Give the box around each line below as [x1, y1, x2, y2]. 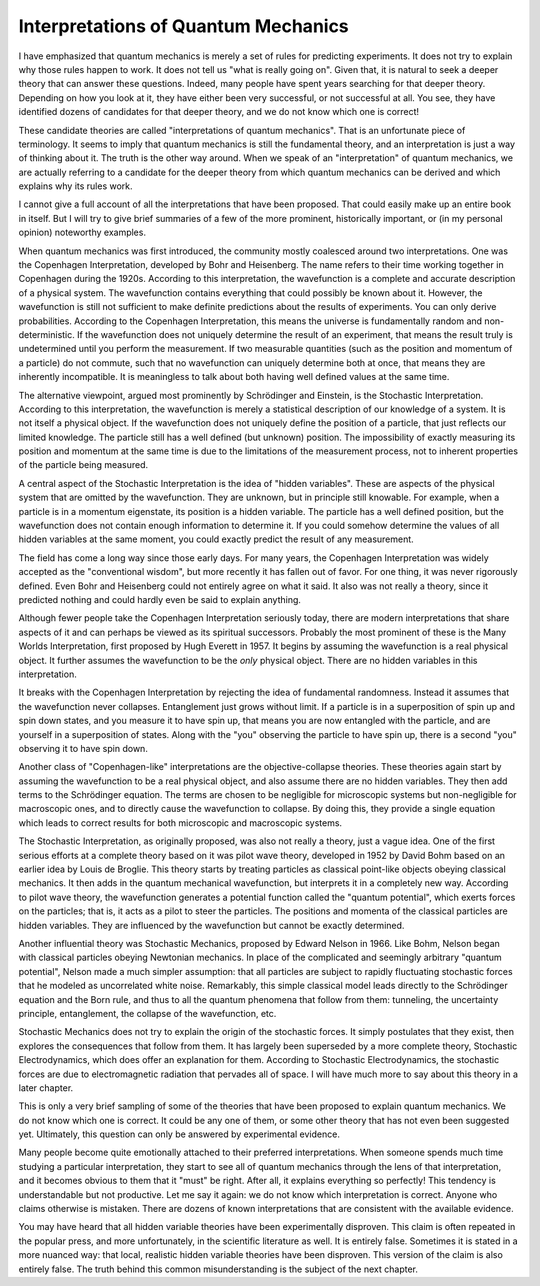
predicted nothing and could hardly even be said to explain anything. [18, 594, 302, 605]
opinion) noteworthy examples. [18, 226, 147, 239]
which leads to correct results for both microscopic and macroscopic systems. [18, 816, 343, 829]
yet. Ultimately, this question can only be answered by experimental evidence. [18, 1128, 340, 1140]
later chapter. [18, 1081, 74, 1094]
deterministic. [18, 328, 75, 340]
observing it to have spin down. [18, 742, 149, 754]
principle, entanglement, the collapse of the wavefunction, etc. [18, 1007, 277, 1019]
